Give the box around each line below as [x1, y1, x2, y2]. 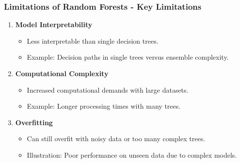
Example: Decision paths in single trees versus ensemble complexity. [27, 52, 229, 62]
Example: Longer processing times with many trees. [27, 101, 181, 111]
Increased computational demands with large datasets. [27, 84, 189, 95]
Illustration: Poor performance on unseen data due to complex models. [27, 149, 237, 160]
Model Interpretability [15, 19, 93, 30]
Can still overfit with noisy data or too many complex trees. [27, 133, 206, 144]
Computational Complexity [15, 68, 109, 78]
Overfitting [15, 117, 53, 127]
